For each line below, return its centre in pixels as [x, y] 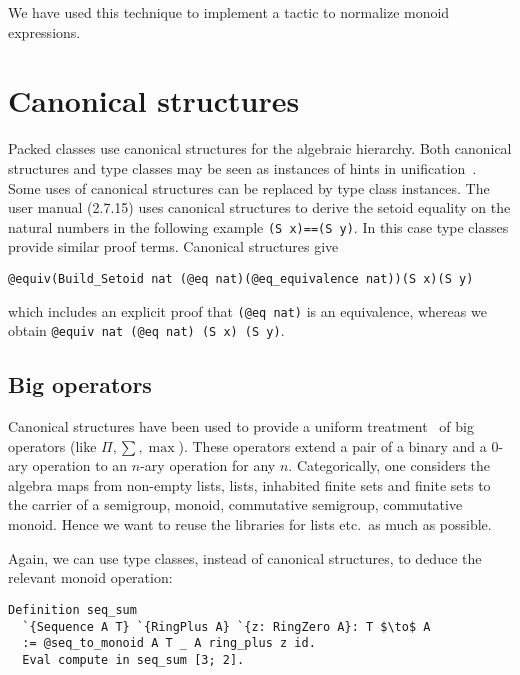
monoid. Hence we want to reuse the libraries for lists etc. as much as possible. [250, 524]
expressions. [44, 31]
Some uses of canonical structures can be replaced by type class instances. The [249, 187]
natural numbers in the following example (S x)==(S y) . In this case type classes [258, 226]
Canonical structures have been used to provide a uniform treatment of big [241, 426]
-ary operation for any [208, 465]
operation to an [80, 465]
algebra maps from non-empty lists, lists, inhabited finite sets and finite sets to [249, 484]
